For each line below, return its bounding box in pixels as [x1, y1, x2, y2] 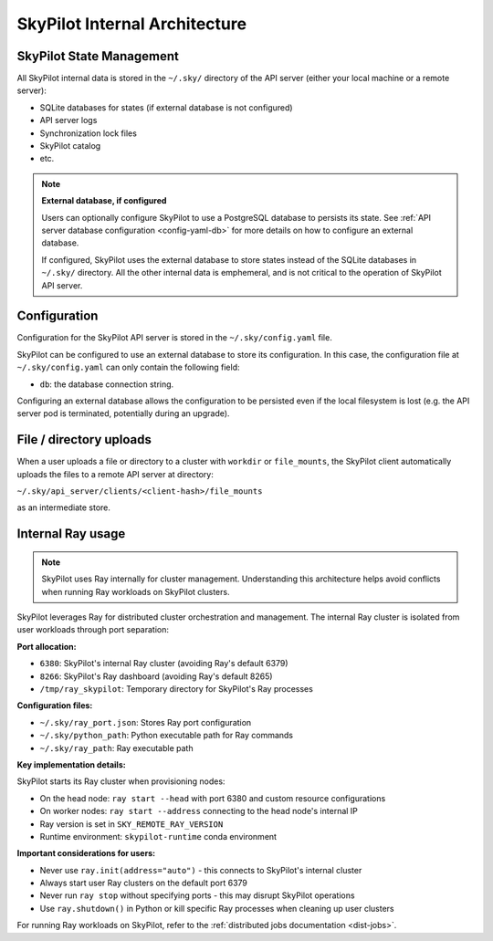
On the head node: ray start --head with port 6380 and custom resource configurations [39, 792, 386, 803]
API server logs [39, 115, 98, 126]
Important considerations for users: [16, 848, 155, 859]
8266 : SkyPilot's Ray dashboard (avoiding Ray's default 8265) [39, 671, 273, 682]
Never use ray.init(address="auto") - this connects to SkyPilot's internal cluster [39, 864, 362, 875]
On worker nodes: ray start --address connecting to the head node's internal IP [39, 806, 358, 817]
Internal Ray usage [16, 526, 126, 542]
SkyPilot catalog [39, 141, 101, 152]
